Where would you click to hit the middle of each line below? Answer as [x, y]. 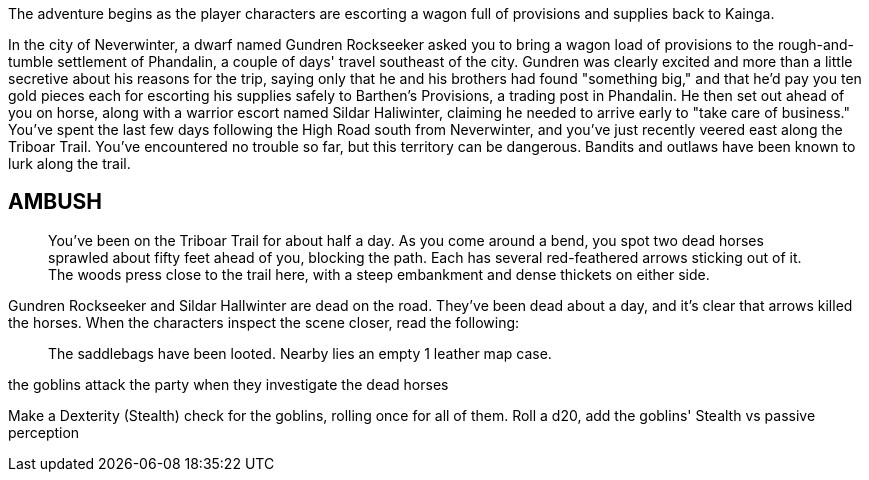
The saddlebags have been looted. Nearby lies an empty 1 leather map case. [300, 353]
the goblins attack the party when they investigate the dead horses [228, 384]
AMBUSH [55, 202]
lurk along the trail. [69, 163]
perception [44, 432]
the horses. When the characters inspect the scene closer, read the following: [264, 322]
